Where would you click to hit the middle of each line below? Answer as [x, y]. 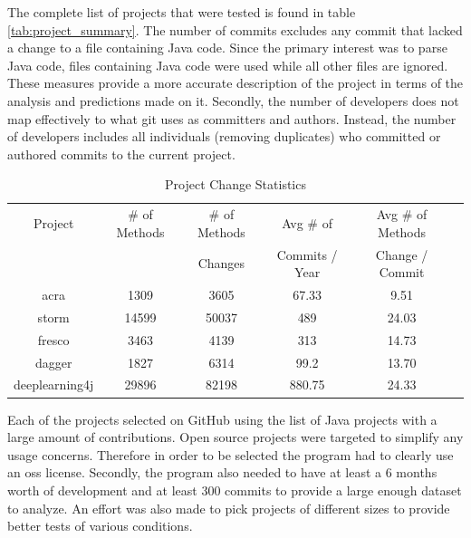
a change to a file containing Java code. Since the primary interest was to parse [227, 48]
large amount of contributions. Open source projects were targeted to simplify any [235, 437]
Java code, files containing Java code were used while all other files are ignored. [228, 65]
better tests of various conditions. [100, 526]
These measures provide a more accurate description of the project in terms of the [235, 83]
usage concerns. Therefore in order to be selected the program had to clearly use [231, 454]
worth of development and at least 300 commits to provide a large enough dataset [235, 490]
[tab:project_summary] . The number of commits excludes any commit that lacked [235, 29]
